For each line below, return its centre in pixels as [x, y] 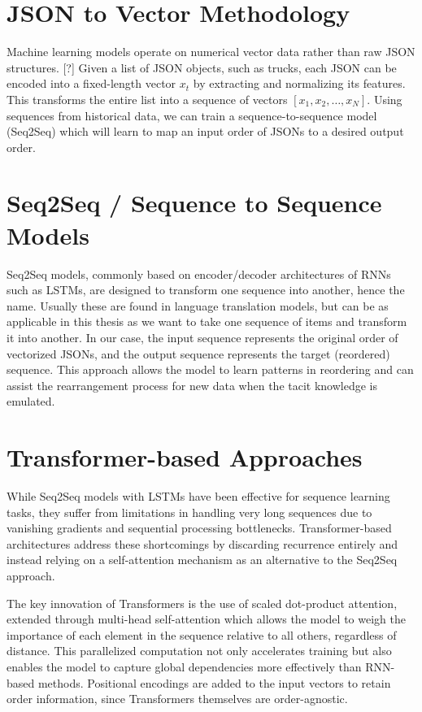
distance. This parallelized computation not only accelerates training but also [199, 651]
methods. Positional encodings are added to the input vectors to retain [214, 682]
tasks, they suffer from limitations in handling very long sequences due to [189, 512]
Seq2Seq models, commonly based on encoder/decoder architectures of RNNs [199, 274]
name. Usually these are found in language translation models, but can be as [198, 305]
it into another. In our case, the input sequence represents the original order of [202, 337]
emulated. [31, 401]
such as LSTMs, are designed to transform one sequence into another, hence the [206, 290]
